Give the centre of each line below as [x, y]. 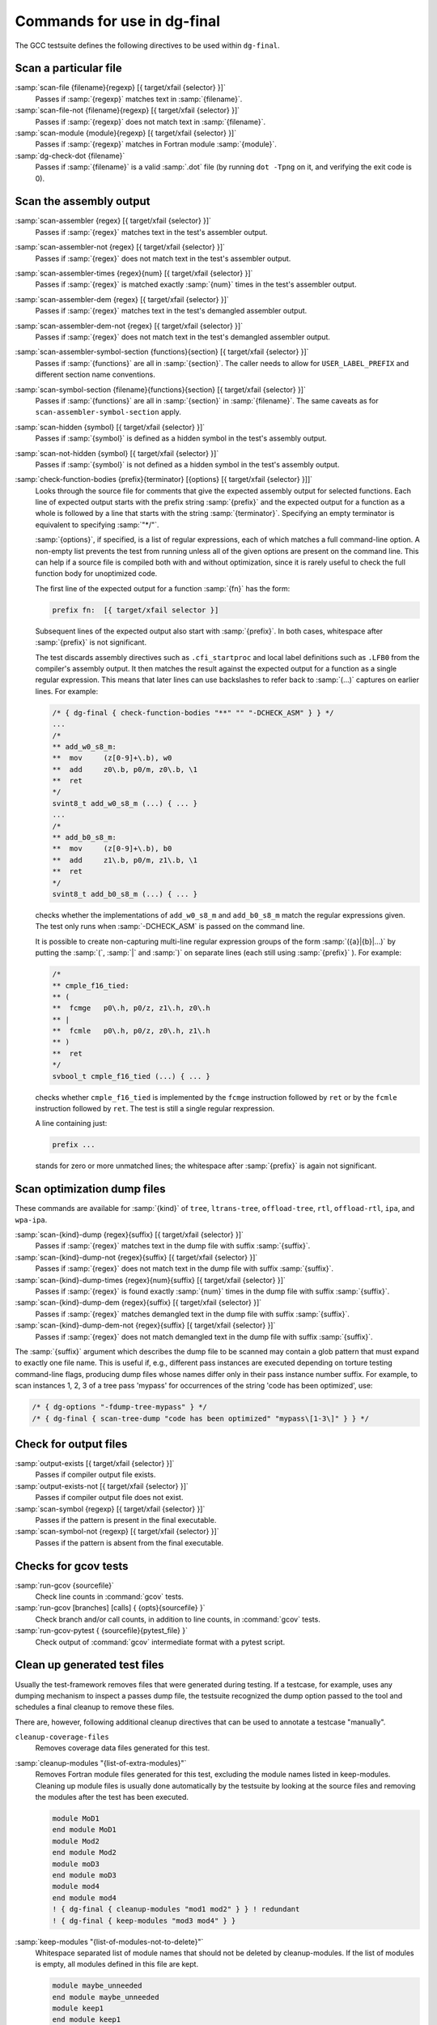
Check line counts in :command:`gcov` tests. [109, 1597]
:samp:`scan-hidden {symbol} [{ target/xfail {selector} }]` [110, 427]
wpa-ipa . [31, 1220]
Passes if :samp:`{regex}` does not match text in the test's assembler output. [163, 258]
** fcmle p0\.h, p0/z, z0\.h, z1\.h [131, 1031]
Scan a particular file [68, 68]
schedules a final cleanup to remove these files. [95, 1707]
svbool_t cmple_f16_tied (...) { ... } [131, 1076]
